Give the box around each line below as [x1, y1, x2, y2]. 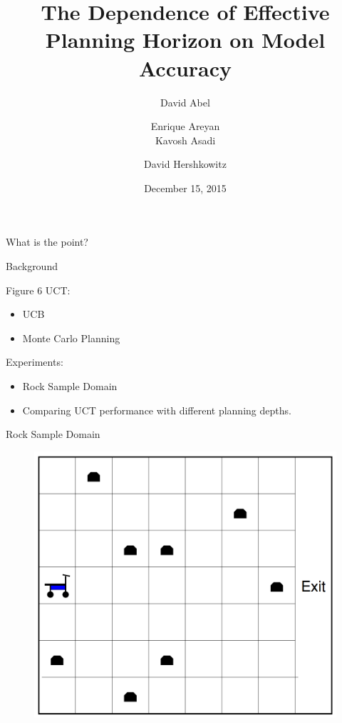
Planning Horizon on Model [45, 25, 326, 54]
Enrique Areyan [150, 119, 220, 134]
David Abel [160, 94, 210, 109]
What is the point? [6, 234, 88, 249]
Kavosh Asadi [155, 132, 216, 147]
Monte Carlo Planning [22, 330, 120, 345]
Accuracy [138, 53, 232, 82]
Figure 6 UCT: [6, 282, 71, 297]
